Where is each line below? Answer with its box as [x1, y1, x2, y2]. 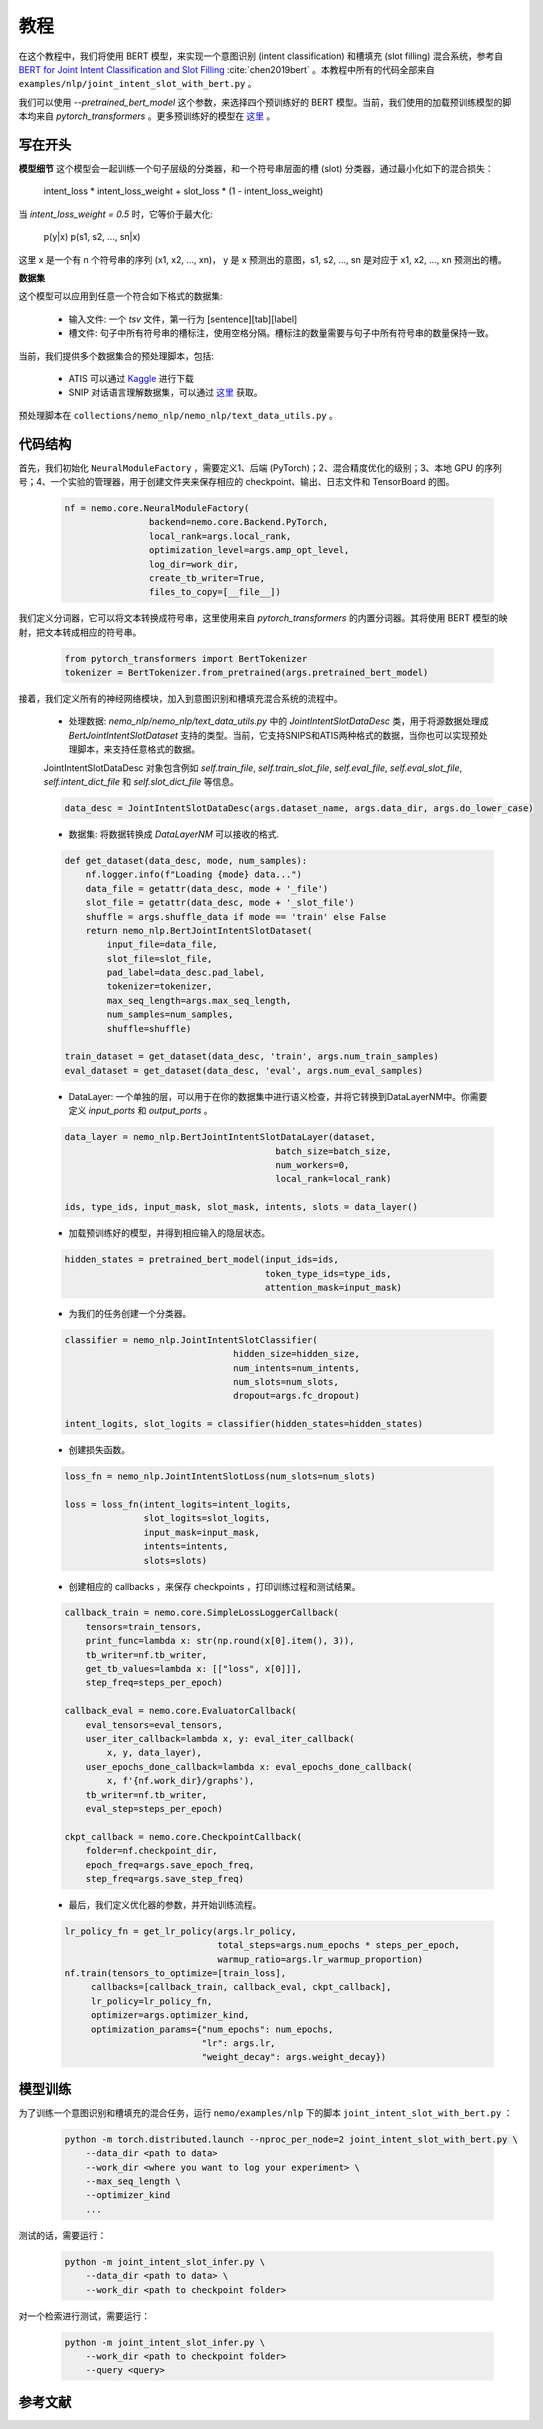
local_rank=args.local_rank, [148, 530, 292, 542]
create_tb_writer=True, [148, 572, 265, 584]
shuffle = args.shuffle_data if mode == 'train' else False [85, 911, 387, 922]
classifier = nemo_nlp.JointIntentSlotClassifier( [64, 1334, 319, 1345]
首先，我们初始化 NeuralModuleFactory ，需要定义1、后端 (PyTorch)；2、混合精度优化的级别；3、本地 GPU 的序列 [18, 461, 502, 474]
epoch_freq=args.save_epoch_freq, [85, 1859, 255, 1870]
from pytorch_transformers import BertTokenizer [64, 653, 308, 664]
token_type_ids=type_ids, [264, 1268, 392, 1279]
